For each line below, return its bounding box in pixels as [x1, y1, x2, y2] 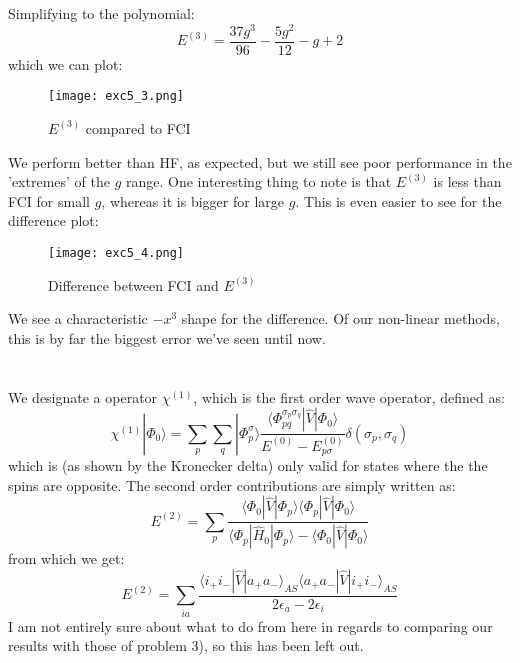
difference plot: [8, 210, 99, 231]
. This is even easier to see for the [295, 190, 502, 211]
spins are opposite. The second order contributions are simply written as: [8, 474, 456, 495]
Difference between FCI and [48, 274, 219, 295]
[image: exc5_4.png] [48, 245, 185, 260]
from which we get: [8, 548, 125, 569]
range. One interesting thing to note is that [126, 171, 392, 192]
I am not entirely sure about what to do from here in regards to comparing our [8, 615, 493, 636]
